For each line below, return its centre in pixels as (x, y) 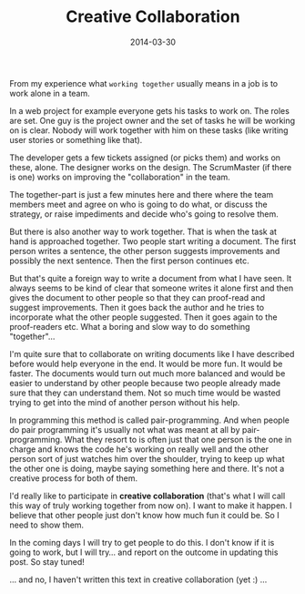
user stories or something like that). (76, 139)
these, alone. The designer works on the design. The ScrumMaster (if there (151, 167)
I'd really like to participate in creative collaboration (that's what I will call (147, 496)
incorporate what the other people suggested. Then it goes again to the (143, 317)
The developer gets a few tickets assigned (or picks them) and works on (145, 158)
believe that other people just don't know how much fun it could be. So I (144, 515)
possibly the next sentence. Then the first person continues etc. (130, 261)
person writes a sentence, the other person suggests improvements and (145, 251)
